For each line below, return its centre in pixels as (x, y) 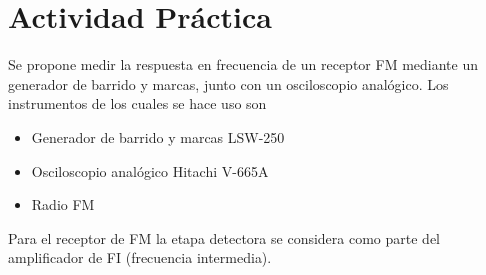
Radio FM (63, 204)
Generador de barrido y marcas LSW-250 (158, 136)
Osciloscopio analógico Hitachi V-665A (150, 170)
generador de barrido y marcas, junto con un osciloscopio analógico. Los (228, 83)
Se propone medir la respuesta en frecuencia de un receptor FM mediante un (243, 64)
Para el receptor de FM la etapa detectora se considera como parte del (224, 237)
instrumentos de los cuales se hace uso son (137, 103)
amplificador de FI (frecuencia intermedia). (140, 257)
